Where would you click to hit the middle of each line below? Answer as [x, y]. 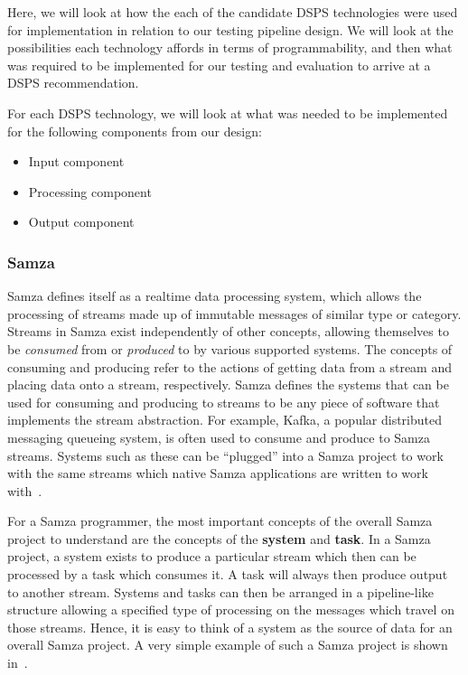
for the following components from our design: [135, 131]
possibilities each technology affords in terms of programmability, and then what [230, 47]
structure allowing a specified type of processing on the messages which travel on [231, 609]
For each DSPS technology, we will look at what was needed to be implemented [228, 112]
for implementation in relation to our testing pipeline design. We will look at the [230, 29]
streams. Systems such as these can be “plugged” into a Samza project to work [225, 455]
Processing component [90, 191]
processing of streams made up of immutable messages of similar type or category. [234, 313]
